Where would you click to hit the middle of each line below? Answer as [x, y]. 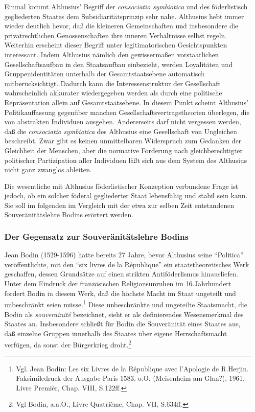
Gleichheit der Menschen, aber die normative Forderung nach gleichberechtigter [124, 150]
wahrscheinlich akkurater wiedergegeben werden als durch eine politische [113, 93]
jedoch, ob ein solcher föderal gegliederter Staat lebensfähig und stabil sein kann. [126, 195]
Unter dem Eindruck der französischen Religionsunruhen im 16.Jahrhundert [118, 284]
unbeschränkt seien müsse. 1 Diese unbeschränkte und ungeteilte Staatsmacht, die [126, 304]
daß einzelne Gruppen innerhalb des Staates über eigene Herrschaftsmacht [116, 333]
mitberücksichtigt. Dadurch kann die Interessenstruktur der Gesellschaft [113, 83]
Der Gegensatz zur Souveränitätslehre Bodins [97, 236]
